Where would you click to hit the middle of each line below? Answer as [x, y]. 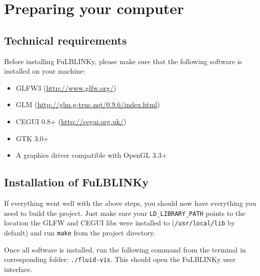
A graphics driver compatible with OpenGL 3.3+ [91, 155]
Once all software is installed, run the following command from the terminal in [125, 249]
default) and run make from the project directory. [80, 232]
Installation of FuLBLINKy [77, 182]
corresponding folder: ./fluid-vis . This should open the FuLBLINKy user [120, 259]
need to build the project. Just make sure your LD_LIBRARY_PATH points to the [125, 213]
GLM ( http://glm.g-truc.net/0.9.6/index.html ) [88, 104]
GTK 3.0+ [32, 138]
